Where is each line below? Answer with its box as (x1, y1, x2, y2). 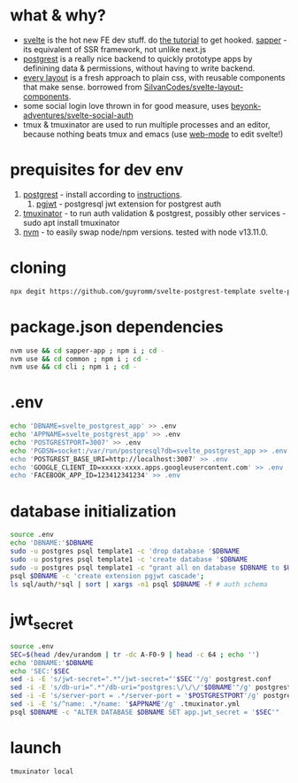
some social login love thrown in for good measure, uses (22, 100, 229, 111)
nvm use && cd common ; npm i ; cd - (10, 354, 149, 363)
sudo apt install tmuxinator (22, 217, 120, 228)
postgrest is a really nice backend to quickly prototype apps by (22, 53, 253, 64)
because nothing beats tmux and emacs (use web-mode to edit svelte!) (22, 128, 284, 139)
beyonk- (230, 100, 262, 111)
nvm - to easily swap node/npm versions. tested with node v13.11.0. (22, 227, 269, 237)
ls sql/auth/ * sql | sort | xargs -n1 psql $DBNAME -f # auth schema (10, 579, 268, 589)
